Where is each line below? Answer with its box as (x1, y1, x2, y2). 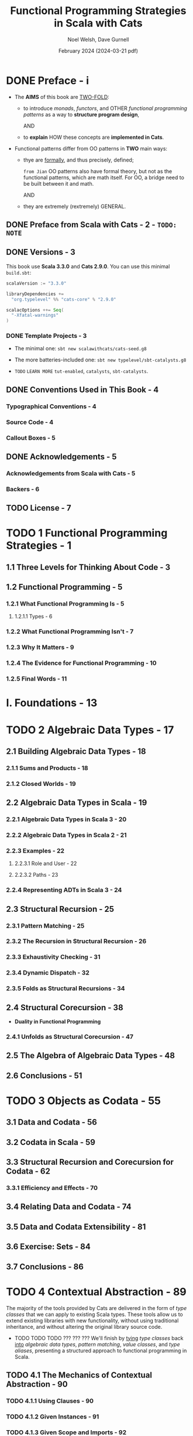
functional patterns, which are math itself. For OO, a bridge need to (23, 174, 184, 181)
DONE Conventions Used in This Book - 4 (6, 385, 159, 395)
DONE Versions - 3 (6, 247, 76, 257)
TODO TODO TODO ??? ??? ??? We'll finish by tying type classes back (14, 1334, 184, 1342)
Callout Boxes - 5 (6, 433, 56, 442)
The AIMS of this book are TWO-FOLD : (14, 93, 109, 100)
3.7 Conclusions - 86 (6, 1261, 84, 1271)
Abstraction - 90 (6, 1379, 68, 1389)
